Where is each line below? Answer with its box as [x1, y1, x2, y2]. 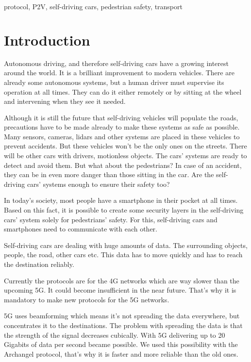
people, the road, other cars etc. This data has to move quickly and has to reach [4, 249, 243, 260]
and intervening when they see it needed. [4, 96, 126, 106]
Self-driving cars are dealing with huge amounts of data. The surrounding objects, [4, 240, 248, 250]
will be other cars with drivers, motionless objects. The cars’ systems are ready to [4, 150, 247, 161]
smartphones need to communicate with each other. [4, 224, 157, 234]
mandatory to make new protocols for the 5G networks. [4, 294, 169, 304]
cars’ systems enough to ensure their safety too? [27, 179, 170, 189]
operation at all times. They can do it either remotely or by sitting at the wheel [4, 86, 242, 97]
